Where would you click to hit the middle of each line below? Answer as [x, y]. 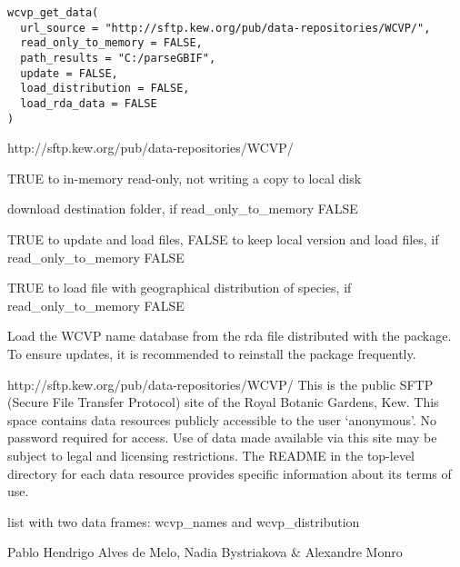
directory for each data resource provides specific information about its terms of [230, 473]
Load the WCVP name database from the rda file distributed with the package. [230, 336]
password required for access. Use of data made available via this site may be [222, 438]
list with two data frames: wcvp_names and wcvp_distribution [184, 521]
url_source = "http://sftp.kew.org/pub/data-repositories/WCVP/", [225, 28]
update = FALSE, [69, 73]
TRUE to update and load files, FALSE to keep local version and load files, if [223, 239]
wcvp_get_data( [53, 13]
